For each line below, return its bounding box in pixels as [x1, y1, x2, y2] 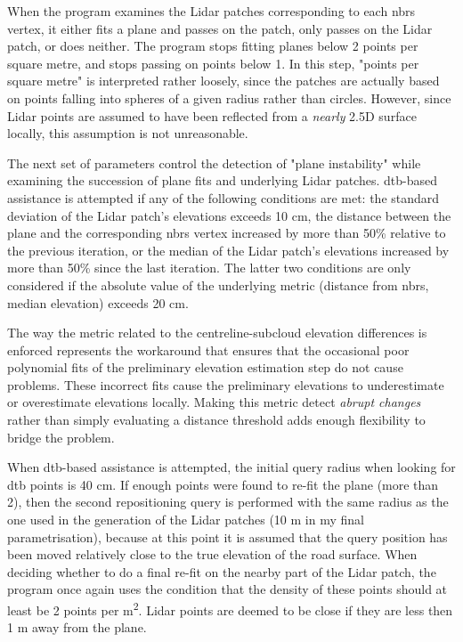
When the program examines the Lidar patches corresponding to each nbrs [7, 2, 416, 20]
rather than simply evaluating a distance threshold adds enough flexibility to [7, 410, 426, 429]
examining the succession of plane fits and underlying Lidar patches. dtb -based [7, 171, 437, 190]
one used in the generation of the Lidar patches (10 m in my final [7, 510, 364, 529]
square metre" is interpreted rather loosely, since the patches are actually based [7, 71, 440, 90]
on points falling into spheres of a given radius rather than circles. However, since [7, 88, 451, 107]
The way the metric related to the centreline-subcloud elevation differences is [7, 323, 427, 342]
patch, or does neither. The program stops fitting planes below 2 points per [7, 37, 418, 55]
